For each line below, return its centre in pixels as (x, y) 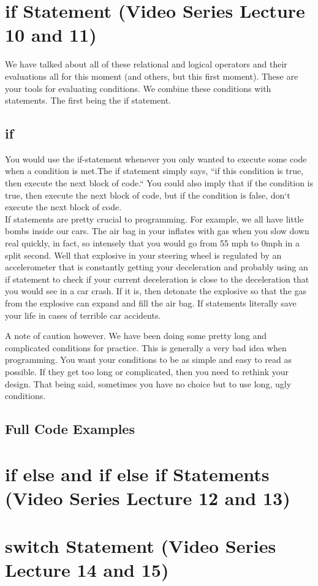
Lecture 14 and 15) (87, 570)
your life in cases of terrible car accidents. (83, 315)
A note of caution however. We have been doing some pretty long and (136, 336)
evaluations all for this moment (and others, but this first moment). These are (152, 76)
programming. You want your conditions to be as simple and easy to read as (148, 360)
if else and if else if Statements (137, 474)
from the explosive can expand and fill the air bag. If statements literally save (151, 303)
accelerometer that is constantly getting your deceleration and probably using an (157, 267)
